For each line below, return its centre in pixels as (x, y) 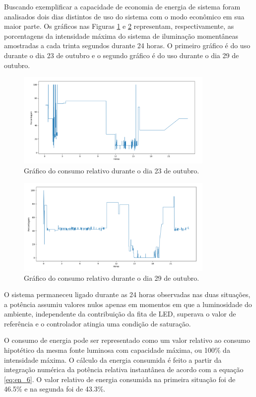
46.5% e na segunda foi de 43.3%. (55, 389)
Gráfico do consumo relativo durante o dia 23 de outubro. (112, 170)
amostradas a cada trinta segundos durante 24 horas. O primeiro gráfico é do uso (127, 45)
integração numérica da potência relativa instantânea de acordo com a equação (124, 369)
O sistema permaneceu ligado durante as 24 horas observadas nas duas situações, (127, 294)
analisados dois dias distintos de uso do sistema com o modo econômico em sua (124, 16)
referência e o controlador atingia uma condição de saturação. (97, 323)
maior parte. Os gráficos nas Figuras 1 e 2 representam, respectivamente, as (119, 26)
